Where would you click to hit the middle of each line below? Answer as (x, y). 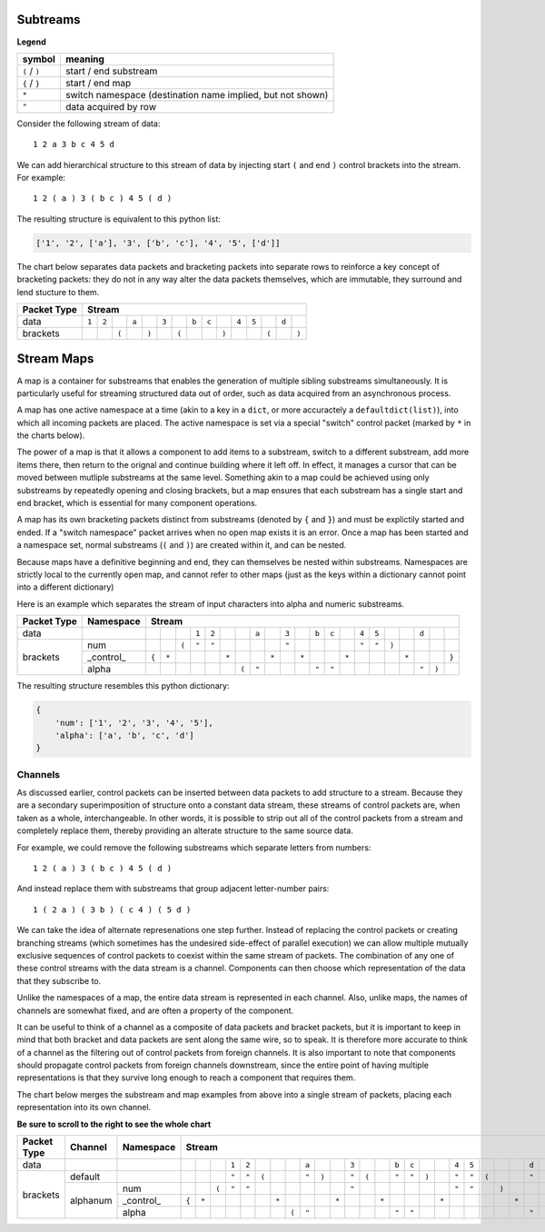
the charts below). (51, 435)
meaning (84, 59)
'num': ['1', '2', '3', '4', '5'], (134, 723)
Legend (31, 42)
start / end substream (111, 71)
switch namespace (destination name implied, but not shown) (197, 94)
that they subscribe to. (59, 980)
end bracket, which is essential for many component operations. (137, 503)
